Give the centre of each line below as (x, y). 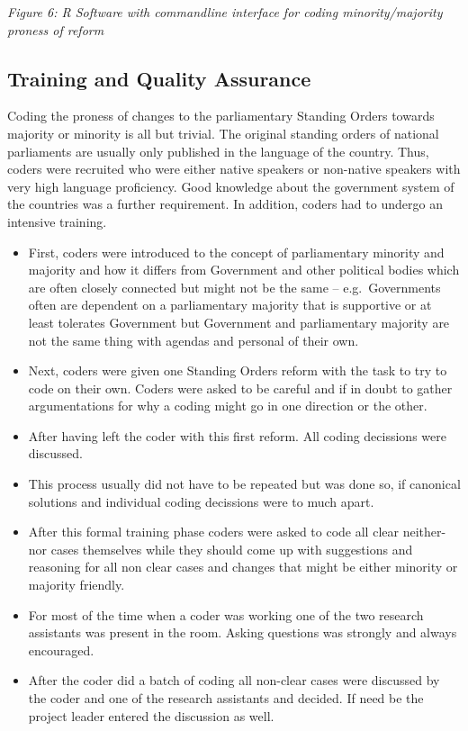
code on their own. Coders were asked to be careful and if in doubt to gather (240, 388)
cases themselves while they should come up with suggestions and (232, 549)
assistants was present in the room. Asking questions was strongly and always (243, 632)
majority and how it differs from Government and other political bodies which (244, 270)
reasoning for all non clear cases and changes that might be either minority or (243, 567)
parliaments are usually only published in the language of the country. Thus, (218, 151)
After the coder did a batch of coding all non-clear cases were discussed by (234, 680)
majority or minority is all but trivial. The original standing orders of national (223, 133)
